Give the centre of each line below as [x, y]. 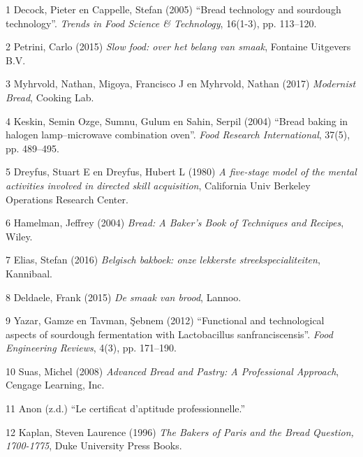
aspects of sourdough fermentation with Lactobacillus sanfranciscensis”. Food [169, 334]
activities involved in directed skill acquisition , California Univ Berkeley [158, 185]
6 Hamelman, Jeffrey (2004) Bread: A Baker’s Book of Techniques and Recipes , [175, 223]
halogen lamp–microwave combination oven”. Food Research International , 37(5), [178, 135]
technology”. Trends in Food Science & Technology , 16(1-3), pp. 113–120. [161, 23]
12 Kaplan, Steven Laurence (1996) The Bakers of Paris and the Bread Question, [180, 431]
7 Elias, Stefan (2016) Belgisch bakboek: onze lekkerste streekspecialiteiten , [163, 260]
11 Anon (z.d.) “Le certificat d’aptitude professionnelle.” [126, 408]
